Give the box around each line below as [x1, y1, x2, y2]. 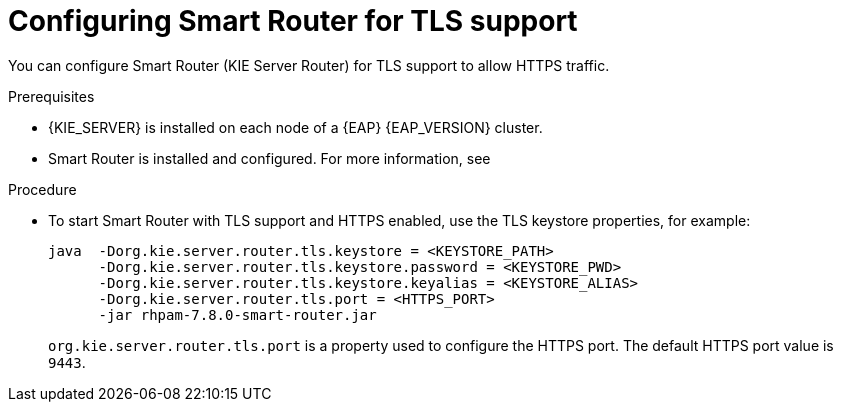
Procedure [8, 180, 77, 198]
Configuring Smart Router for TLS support [8, 4, 578, 38]
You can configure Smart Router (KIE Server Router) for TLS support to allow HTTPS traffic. [8, 56, 610, 74]
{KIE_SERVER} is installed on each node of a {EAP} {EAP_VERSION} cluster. [48, 118, 543, 136]
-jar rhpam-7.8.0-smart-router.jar [98, 306, 377, 323]
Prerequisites [8, 87, 95, 105]
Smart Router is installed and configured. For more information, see [48, 149, 491, 167]
